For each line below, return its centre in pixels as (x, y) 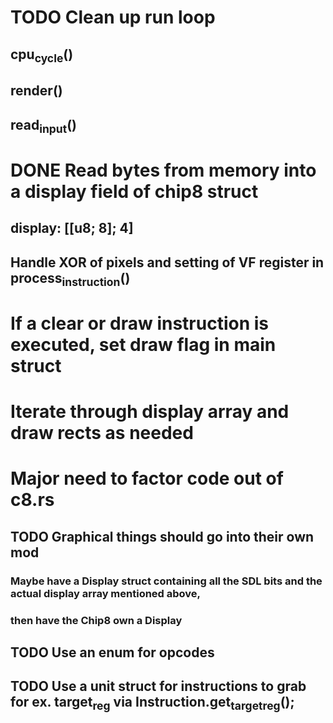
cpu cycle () (42, 55)
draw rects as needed (102, 433)
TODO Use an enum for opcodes (112, 652)
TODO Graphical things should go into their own (162, 536)
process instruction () (70, 279)
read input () (44, 126)
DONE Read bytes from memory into (163, 170)
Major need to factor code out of (147, 478)
